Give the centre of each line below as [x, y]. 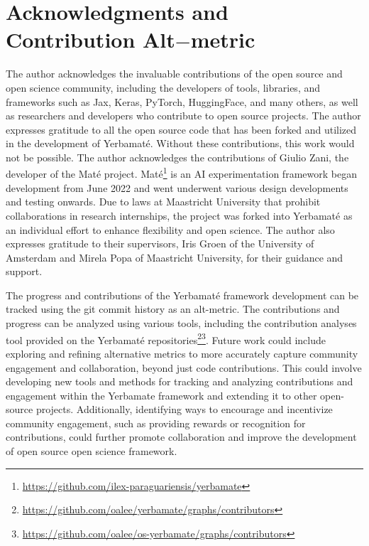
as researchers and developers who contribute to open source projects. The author [183, 116]
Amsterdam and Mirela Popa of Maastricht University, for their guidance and [175, 257]
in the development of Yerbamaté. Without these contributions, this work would [180, 143]
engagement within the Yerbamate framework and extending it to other [161, 395]
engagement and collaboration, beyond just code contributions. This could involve [184, 367]
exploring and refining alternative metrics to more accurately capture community [182, 353]
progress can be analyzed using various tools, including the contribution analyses [181, 323]
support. [24, 271]
